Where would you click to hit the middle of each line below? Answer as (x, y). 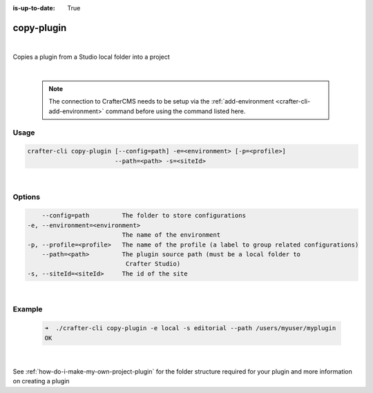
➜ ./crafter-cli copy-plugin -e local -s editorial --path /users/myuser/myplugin (190, 328)
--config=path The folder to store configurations (144, 215)
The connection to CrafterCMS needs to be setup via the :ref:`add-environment (161, 102)
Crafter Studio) (153, 264)
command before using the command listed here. (175, 111)
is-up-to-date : (34, 8)
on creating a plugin (41, 381)
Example (28, 309)
